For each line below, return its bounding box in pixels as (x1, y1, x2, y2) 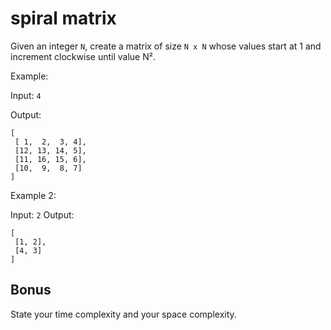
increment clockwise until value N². (10, 50, 156, 62)
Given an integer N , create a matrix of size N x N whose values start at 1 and (10, 40, 322, 52)
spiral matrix (10, 7, 117, 30)
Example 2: (10, 189, 57, 201)
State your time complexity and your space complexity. (10, 308, 237, 320)
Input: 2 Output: (10, 208, 75, 221)
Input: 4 (10, 89, 42, 101)
